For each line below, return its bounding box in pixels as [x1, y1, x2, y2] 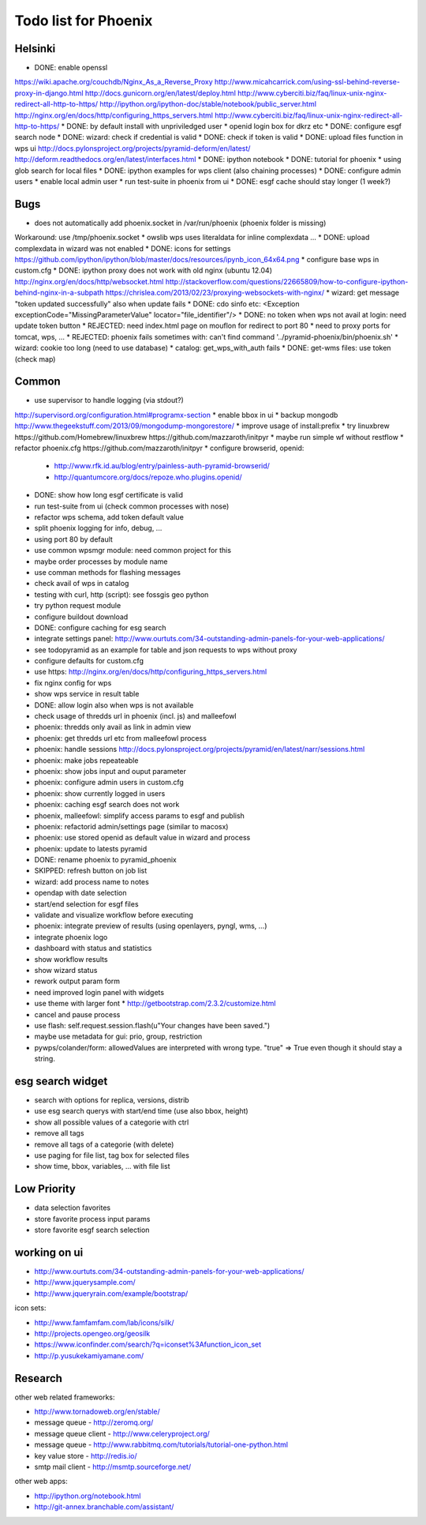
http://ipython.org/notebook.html [34, 1491, 141, 1501]
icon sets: [14, 1303, 47, 1313]
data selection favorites [34, 1203, 110, 1212]
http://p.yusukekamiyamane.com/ [34, 1350, 144, 1360]
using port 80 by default [34, 534, 114, 544]
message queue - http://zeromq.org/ [34, 1418, 154, 1427]
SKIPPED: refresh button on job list [34, 866, 148, 876]
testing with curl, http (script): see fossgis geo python [34, 589, 209, 599]
